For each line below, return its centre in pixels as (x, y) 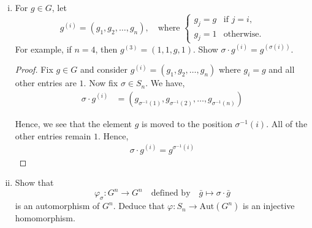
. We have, (165, 83)
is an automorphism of (57, 206)
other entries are (46, 83)
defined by (171, 193)
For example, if (43, 49)
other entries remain (53, 135)
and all (282, 69)
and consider (104, 69)
